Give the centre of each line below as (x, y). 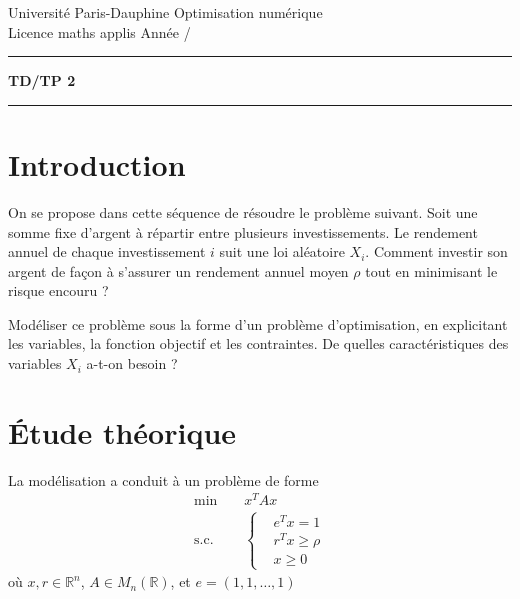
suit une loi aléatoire (282, 251)
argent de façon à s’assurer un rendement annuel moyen (178, 270)
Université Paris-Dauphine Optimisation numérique (165, 12)
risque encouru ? (58, 290)
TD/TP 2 (42, 80)
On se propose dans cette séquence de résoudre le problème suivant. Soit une (243, 211)
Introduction (97, 163)
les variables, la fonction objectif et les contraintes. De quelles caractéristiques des (258, 343)
